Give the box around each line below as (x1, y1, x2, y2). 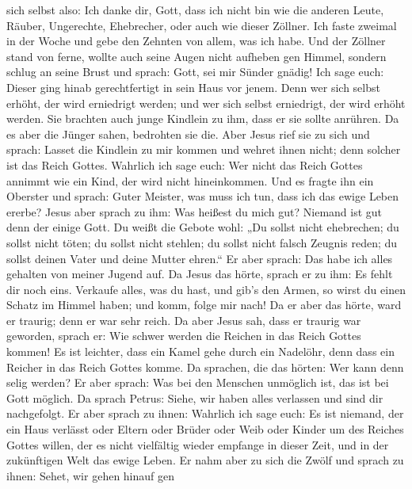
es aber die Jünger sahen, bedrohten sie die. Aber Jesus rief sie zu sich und (6, 125, 370, 142)
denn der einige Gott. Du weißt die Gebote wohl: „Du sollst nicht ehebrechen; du (6, 219, 399, 235)
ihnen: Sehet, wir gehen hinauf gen (6, 467, 175, 483)
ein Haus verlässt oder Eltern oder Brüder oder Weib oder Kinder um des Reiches (6, 421, 404, 437)
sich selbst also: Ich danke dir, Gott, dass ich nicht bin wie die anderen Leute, (6, 2, 384, 17)
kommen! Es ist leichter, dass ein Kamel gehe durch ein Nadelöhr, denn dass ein (6, 343, 395, 360)
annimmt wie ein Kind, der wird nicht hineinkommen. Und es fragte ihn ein (6, 172, 374, 189)
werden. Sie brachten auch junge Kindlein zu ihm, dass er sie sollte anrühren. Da (6, 110, 399, 127)
